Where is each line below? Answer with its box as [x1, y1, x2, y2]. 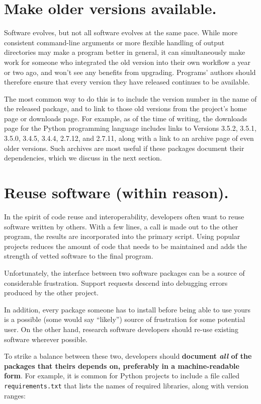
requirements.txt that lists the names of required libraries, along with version [4, 380, 249, 390]
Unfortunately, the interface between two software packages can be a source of [4, 267, 245, 278]
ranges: [4, 390, 26, 400]
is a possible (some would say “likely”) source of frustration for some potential [4, 314, 245, 325]
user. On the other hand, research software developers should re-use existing [4, 324, 238, 334]
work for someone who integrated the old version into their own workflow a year [4, 56, 251, 67]
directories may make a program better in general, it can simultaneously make [4, 47, 245, 57]
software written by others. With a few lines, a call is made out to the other [4, 221, 238, 231]
